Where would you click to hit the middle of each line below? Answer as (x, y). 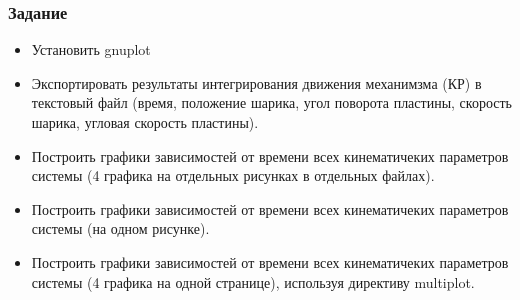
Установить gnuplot (91, 49)
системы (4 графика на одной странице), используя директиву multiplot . (253, 281)
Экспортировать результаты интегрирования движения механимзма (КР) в (256, 82)
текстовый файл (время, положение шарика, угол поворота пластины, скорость (271, 102)
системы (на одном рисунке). (120, 228)
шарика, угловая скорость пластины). (145, 122)
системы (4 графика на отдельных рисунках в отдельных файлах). (233, 175)
